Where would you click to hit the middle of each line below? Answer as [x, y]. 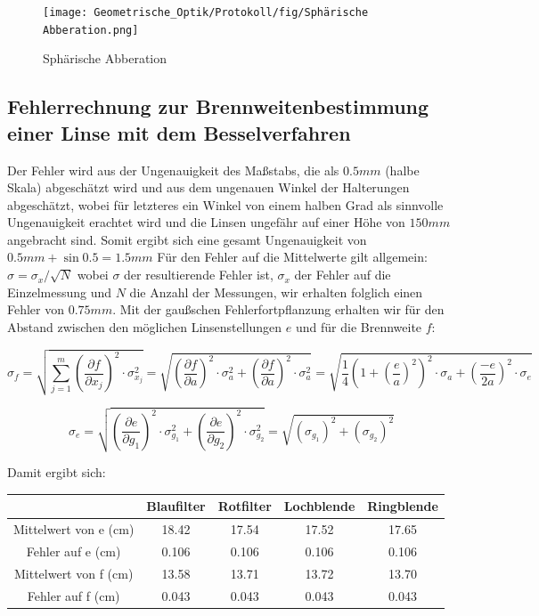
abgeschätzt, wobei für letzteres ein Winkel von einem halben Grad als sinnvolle [225, 204]
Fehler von [36, 309]
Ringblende [403, 506]
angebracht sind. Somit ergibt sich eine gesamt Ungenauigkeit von [187, 239]
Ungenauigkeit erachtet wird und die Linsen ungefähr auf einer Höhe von [206, 222]
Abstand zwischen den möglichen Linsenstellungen [145, 326]
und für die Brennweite [359, 326]
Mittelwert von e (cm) [74, 529]
